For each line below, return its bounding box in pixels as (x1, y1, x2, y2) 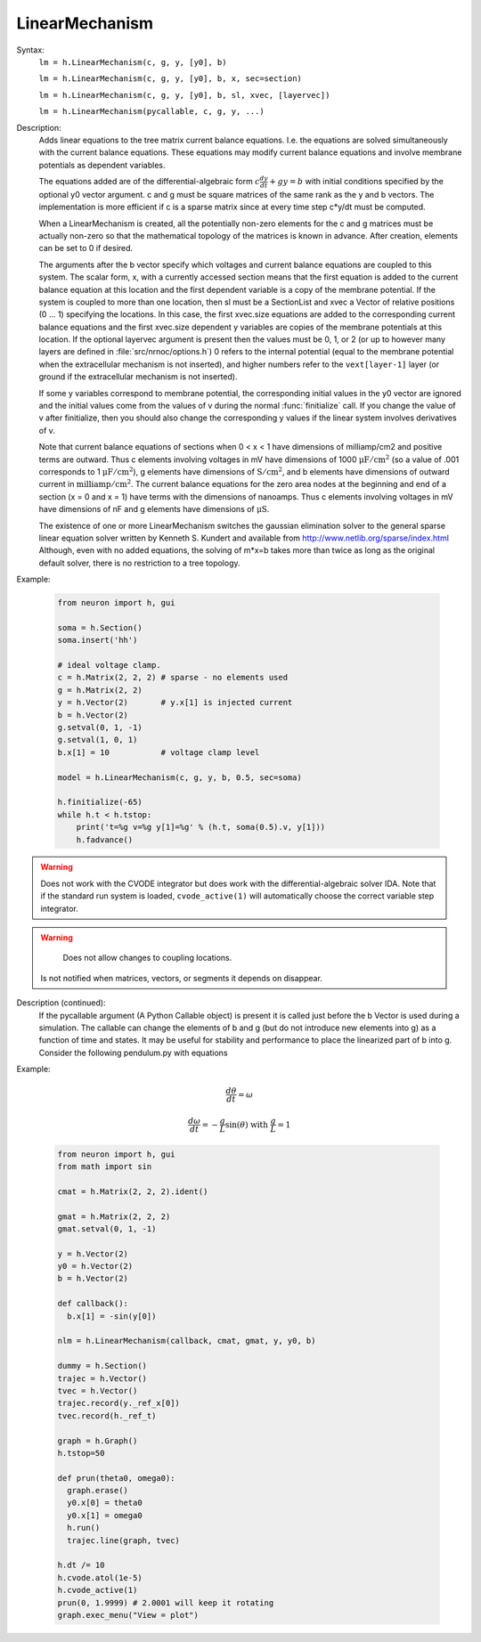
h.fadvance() (76, 834, 134, 845)
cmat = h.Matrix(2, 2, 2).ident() (57, 1186, 208, 1197)
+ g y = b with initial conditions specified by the (269, 176, 444, 187)
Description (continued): (16, 997, 106, 1008)
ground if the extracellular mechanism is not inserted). (38, 371, 238, 382)
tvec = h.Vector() (57, 1386, 138, 1395)
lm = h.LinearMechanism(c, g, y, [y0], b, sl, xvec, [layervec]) (38, 90, 330, 100)
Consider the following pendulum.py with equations (38, 1047, 228, 1058)
